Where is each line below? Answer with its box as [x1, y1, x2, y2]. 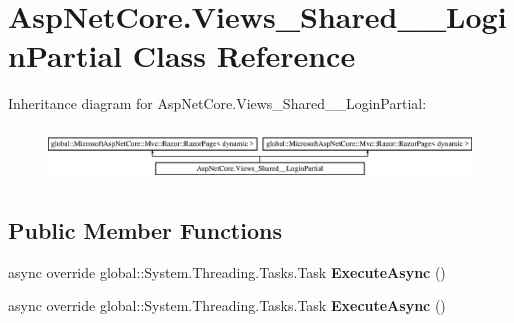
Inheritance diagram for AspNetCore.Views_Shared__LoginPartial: [8, 93, 427, 114]
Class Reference [132, 35, 356, 76]
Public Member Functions [8, 215, 282, 246]
